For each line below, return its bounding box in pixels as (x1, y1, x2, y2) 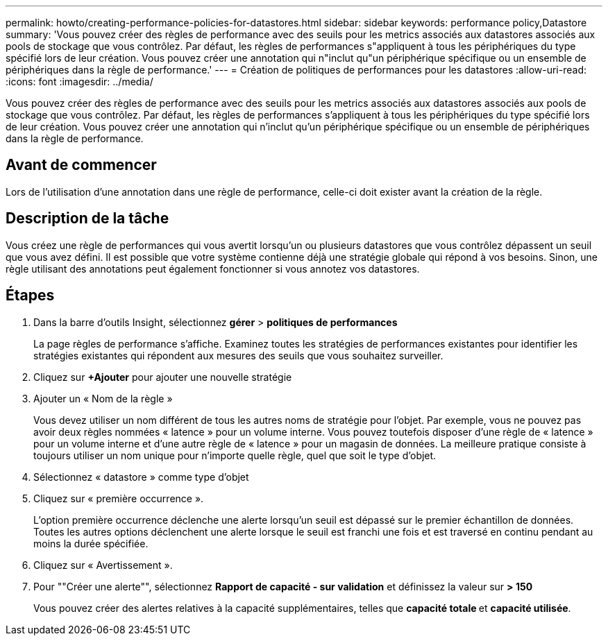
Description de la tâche (6, 210, 169, 228)
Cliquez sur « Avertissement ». (33, 558, 173, 571)
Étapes (6, 287, 55, 305)
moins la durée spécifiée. (33, 537, 149, 549)
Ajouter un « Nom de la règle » (33, 392, 173, 404)
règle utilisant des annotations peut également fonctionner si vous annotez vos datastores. (6, 262, 420, 275)
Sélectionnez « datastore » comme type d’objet (33, 470, 249, 483)
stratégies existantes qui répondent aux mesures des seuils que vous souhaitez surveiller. (33, 349, 444, 361)
